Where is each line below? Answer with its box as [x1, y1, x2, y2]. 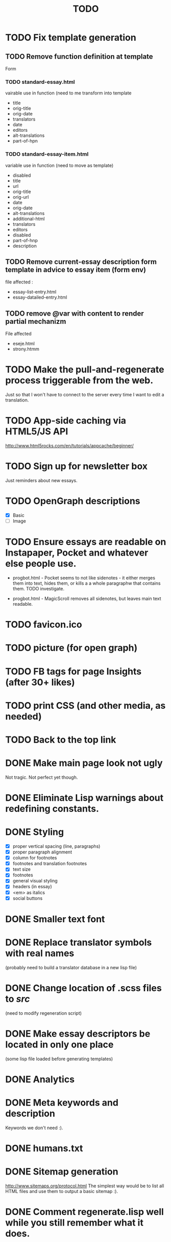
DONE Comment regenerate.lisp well [5, 1206, 164, 1218]
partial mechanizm [5, 317, 66, 326]
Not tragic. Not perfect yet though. [5, 774, 78, 780]
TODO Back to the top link [5, 734, 116, 746]
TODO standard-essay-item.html [5, 151, 89, 158]
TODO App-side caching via [5, 415, 127, 426]
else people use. [5, 558, 77, 569]
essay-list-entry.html [12, 289, 57, 295]
